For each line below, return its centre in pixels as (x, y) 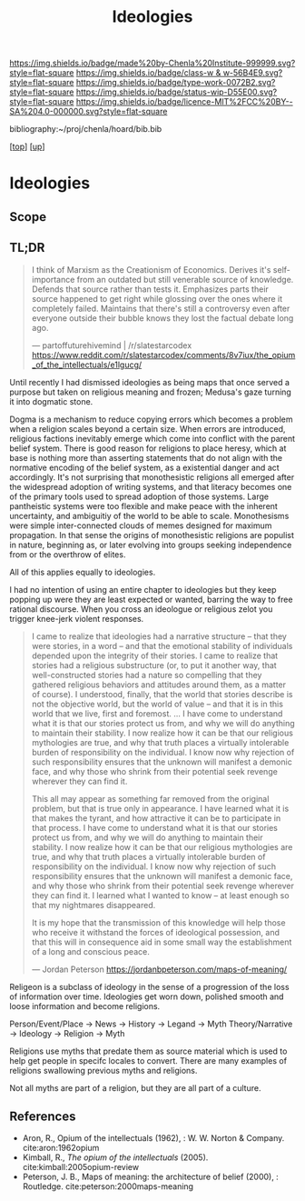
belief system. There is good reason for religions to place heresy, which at (148, 448)
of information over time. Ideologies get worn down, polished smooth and (147, 996)
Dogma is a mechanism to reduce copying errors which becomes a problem (151, 419)
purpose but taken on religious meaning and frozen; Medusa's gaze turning (151, 392)
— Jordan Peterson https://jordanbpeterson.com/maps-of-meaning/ (159, 969)
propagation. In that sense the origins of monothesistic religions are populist (152, 535)
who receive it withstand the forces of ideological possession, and (155, 932)
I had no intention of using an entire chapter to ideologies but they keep (143, 589)
